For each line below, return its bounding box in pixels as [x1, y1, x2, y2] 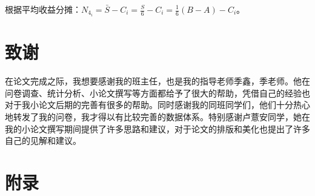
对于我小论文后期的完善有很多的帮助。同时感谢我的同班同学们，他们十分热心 [5, 98, 310, 111]
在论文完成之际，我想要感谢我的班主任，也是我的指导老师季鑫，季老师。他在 [5, 75, 310, 87]
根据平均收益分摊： [5, 3, 81, 15]
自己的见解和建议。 [5, 134, 81, 147]
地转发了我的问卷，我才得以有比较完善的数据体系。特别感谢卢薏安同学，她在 [5, 110, 310, 123]
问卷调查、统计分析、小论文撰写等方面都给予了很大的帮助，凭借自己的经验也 [5, 86, 310, 99]
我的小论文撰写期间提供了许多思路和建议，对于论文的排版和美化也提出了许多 [5, 122, 310, 135]
